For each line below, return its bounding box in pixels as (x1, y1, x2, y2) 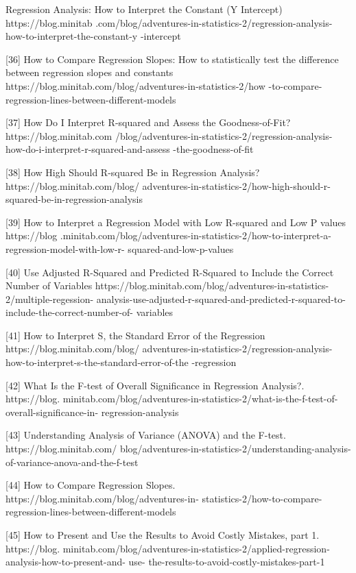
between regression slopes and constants (5, 65, 174, 80)
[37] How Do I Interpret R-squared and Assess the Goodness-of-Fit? (5, 115, 291, 130)
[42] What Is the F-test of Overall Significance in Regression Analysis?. (5, 378, 305, 392)
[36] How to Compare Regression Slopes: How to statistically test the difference (5, 51, 339, 66)
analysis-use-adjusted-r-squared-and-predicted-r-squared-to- (96, 291, 346, 306)
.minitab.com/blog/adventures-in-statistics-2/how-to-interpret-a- (60, 228, 331, 243)
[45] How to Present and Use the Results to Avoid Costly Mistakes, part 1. (5, 528, 320, 541)
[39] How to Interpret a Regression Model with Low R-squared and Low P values (5, 215, 346, 229)
